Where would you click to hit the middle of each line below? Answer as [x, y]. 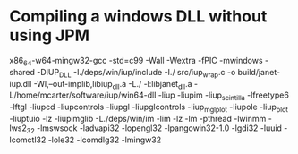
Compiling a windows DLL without [138, 17]
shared [22, 72]
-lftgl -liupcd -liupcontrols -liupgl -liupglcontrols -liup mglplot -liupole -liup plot [149, 107]
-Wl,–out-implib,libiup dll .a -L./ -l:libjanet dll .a [113, 85]
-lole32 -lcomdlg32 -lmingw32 [105, 140]
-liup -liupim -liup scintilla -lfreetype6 [223, 96]
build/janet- [259, 72]
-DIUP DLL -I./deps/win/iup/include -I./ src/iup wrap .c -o [136, 73]
